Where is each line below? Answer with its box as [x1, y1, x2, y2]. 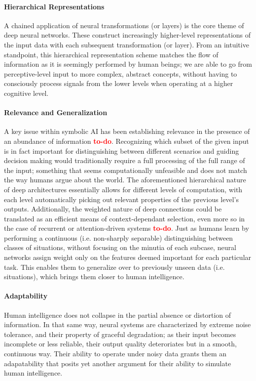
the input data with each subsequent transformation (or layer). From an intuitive [4, 39, 249, 49]
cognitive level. [4, 87, 49, 98]
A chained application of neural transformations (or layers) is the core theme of [4, 20, 244, 30]
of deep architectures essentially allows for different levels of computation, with [4, 184, 243, 194]
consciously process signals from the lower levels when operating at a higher [4, 78, 233, 88]
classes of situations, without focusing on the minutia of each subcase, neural [4, 242, 236, 253]
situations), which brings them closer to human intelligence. [4, 271, 184, 282]
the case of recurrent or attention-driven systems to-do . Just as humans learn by [4, 223, 249, 233]
